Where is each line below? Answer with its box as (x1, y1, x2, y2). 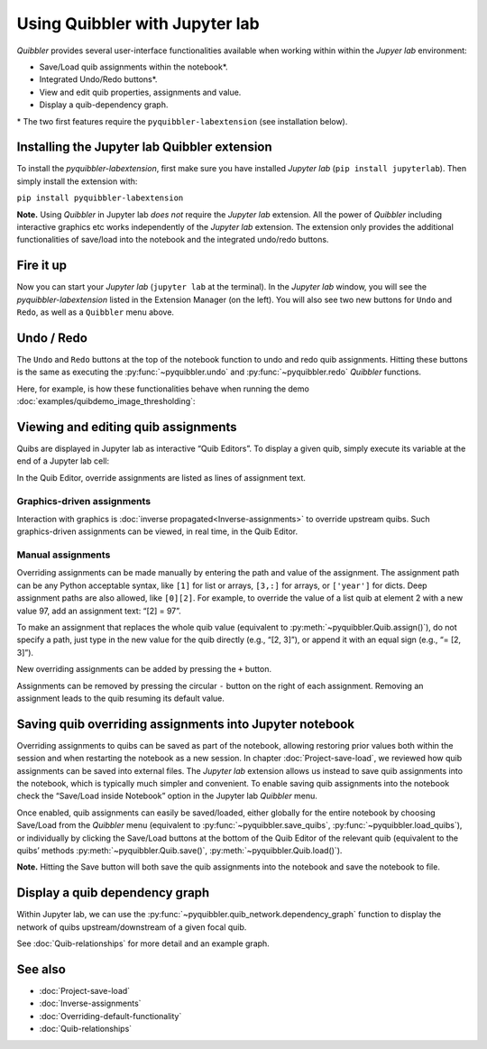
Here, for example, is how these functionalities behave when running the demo (16, 383, 310, 394)
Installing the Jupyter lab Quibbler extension (16, 140, 272, 155)
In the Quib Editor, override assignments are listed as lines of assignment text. (16, 472, 307, 483)
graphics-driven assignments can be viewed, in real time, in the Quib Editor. (16, 526, 299, 537)
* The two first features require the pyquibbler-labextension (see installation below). (16, 115, 348, 126)
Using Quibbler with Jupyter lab (16, 14, 261, 33)
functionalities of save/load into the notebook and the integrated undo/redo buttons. (16, 235, 329, 245)
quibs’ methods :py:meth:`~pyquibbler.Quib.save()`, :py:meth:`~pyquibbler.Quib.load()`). (16, 845, 343, 856)
